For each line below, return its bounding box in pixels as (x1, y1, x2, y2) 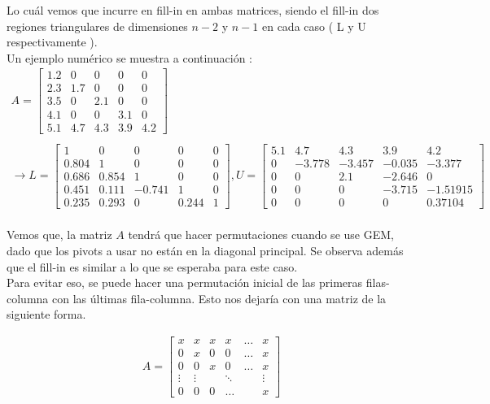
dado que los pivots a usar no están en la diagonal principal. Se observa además (7, 241, 404, 258)
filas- (365, 274, 390, 291)
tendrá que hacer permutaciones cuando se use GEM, (128, 226, 394, 243)
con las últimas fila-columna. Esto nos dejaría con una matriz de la (51, 289, 387, 306)
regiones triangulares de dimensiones (7, 17, 188, 34)
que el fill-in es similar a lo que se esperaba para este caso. (7, 258, 298, 275)
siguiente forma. (7, 306, 86, 323)
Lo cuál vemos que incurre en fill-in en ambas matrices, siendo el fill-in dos (7, 2, 379, 18)
